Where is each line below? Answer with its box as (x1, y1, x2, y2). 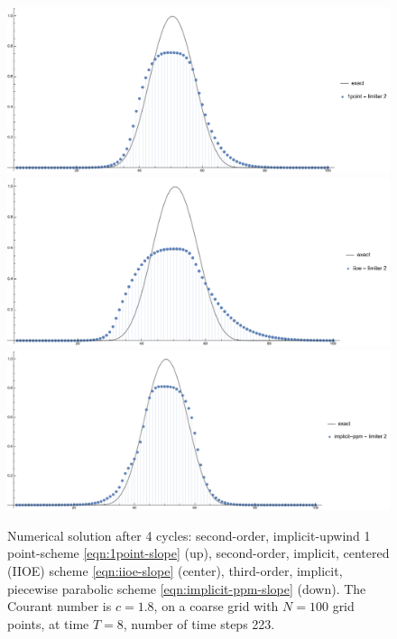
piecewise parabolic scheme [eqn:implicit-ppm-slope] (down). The (7, 579, 366, 598)
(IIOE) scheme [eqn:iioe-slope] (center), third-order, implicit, (7, 561, 343, 580)
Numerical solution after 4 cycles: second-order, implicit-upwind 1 (7, 525, 371, 544)
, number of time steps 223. (123, 614, 275, 633)
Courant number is (7, 597, 112, 616)
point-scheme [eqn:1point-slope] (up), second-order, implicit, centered (7, 543, 390, 562)
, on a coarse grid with (153, 597, 279, 616)
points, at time (7, 614, 89, 633)
